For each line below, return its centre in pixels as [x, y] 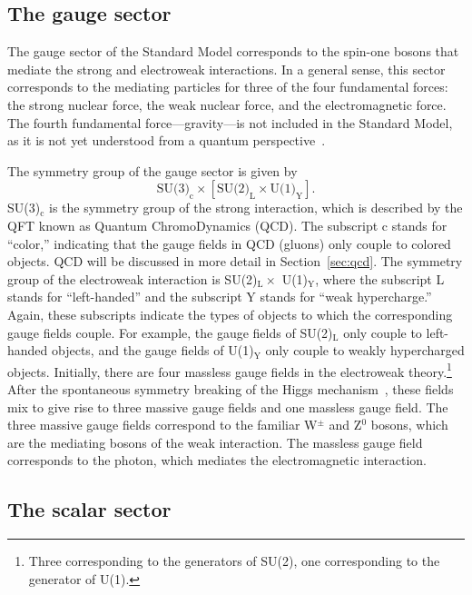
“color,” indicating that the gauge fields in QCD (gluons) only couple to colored [229, 243]
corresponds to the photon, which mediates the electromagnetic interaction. [217, 460]
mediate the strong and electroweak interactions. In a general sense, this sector [226, 69]
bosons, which [409, 425]
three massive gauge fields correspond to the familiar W [162, 425]
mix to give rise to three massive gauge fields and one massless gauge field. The [228, 407]
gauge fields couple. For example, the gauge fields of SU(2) [170, 332]
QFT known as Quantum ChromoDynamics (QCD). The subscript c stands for [227, 225]
